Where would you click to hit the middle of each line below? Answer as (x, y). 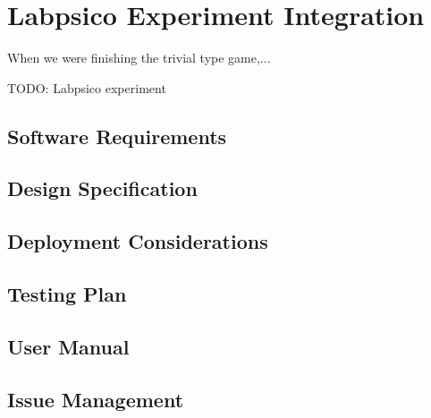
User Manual (68, 346)
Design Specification (102, 188)
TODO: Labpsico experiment (87, 87)
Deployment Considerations (138, 241)
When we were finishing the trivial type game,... (139, 58)
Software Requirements (117, 136)
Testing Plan (67, 294)
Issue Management (96, 399)
